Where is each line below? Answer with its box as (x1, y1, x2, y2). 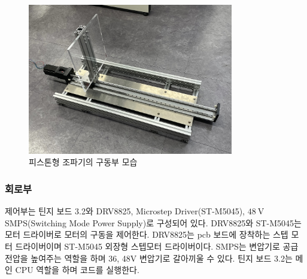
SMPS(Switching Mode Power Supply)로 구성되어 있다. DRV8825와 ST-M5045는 (5, 216, 302, 229)
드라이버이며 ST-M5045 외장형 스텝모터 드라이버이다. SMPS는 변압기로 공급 (15, 239, 299, 252)
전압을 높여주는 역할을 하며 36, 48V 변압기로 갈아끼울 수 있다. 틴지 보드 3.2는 (5, 251, 293, 264)
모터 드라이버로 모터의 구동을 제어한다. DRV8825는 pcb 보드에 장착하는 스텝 (5, 228, 288, 241)
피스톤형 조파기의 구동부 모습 (29, 156, 138, 168)
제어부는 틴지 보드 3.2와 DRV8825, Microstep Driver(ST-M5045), (5, 205, 245, 217)
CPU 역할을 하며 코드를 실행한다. (15, 263, 139, 276)
